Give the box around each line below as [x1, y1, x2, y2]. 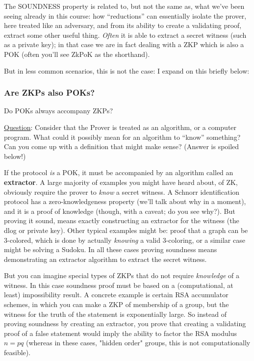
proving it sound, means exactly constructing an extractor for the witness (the [4, 215, 239, 226]
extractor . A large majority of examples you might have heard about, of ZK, [4, 177, 238, 187]
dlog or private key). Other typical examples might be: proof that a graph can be [4, 225, 248, 235]
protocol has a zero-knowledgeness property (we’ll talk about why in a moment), [4, 196, 246, 206]
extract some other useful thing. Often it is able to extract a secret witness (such [4, 29, 247, 40]
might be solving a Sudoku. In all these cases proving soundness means [4, 244, 217, 255]
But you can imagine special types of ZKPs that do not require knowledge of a [4, 270, 239, 281]
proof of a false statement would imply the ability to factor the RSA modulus [4, 328, 237, 338]
